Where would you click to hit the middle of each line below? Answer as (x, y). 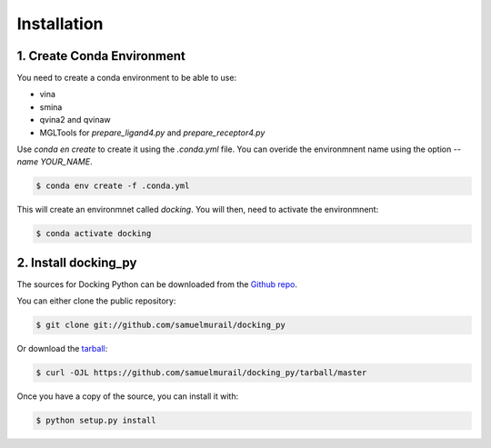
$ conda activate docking (94, 234)
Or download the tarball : (62, 349)
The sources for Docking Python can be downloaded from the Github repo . (157, 284)
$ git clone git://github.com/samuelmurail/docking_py (160, 325)
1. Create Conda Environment (101, 56)
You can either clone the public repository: (96, 301)
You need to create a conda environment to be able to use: (126, 78)
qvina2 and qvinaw (75, 120)
